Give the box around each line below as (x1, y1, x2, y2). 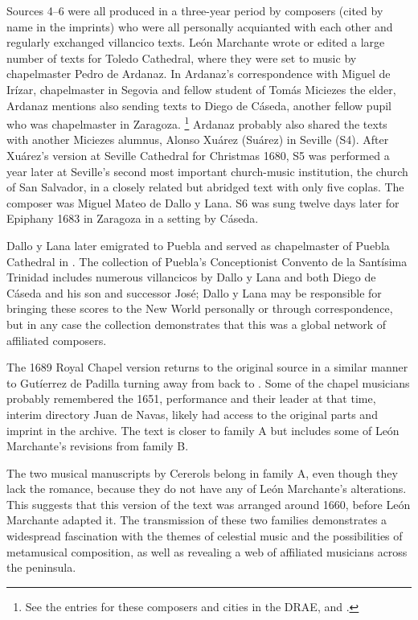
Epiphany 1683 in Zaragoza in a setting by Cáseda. (6, 210, 259, 227)
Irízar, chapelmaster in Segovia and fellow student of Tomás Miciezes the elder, (6, 80, 396, 97)
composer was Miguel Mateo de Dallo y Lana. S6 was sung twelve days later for (6, 194, 400, 211)
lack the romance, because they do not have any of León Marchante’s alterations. (6, 480, 407, 497)
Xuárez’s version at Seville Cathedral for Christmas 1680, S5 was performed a (6, 147, 390, 163)
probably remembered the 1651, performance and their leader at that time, (6, 390, 376, 407)
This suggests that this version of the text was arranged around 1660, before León (6, 495, 411, 512)
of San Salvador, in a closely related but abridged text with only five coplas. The (6, 179, 404, 195)
